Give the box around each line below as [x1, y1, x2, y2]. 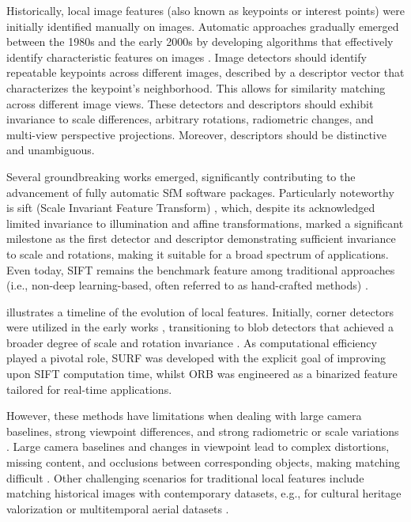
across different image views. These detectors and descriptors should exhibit [6, 95, 374, 112]
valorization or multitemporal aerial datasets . [6, 500, 229, 516]
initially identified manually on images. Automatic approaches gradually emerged [6, 17, 399, 34]
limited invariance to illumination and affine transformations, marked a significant [6, 214, 404, 231]
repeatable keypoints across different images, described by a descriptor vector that [6, 64, 405, 81]
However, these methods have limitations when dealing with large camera [6, 407, 362, 424]
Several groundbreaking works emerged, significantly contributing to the [6, 168, 356, 184]
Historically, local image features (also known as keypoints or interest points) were [6, 2, 405, 18]
